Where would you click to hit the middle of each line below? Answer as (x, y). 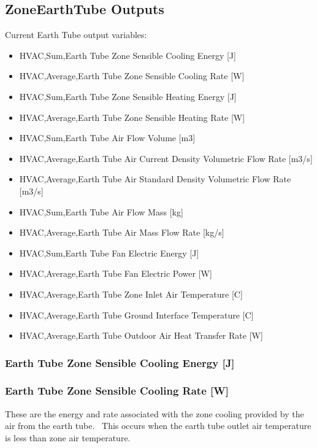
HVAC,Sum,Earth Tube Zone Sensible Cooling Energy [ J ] (128, 55)
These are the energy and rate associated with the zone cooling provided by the (155, 413)
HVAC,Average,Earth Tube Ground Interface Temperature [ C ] (136, 315)
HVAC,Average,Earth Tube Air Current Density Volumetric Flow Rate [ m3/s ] (166, 158)
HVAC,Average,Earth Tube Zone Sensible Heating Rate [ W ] (132, 117)
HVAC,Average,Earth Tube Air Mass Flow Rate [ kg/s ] (122, 232)
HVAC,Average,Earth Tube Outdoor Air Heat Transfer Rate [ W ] (141, 335)
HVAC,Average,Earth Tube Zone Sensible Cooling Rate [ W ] (132, 76)
